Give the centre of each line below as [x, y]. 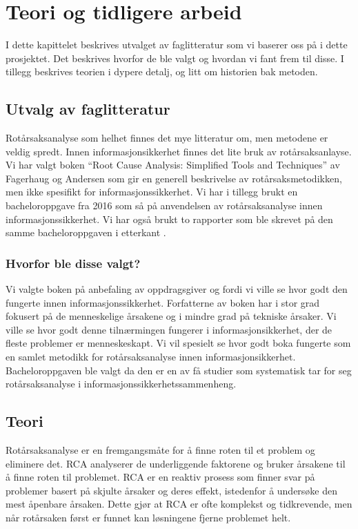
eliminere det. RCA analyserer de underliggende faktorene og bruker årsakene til [176, 463]
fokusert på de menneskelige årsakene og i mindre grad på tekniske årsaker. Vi [171, 316]
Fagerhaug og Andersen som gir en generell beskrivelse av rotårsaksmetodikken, [174, 178]
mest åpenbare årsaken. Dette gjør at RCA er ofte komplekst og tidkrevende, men [179, 504]
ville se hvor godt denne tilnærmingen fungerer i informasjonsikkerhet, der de [169, 329]
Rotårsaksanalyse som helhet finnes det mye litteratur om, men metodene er [167, 138]
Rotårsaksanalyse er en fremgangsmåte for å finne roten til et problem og [160, 450]
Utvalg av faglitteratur [88, 109]
